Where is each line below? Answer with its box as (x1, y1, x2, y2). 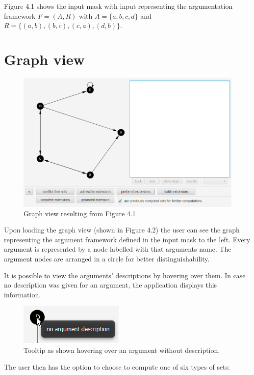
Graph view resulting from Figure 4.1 (24, 208, 136, 218)
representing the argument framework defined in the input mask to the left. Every (4, 234, 251, 244)
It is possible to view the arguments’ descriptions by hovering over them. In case (4, 270, 246, 280)
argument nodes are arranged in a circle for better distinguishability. (4, 254, 210, 264)
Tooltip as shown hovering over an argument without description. (24, 345, 220, 355)
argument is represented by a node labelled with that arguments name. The (4, 244, 231, 254)
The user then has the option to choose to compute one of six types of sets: (4, 361, 230, 372)
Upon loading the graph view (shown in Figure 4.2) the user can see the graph (4, 225, 240, 235)
